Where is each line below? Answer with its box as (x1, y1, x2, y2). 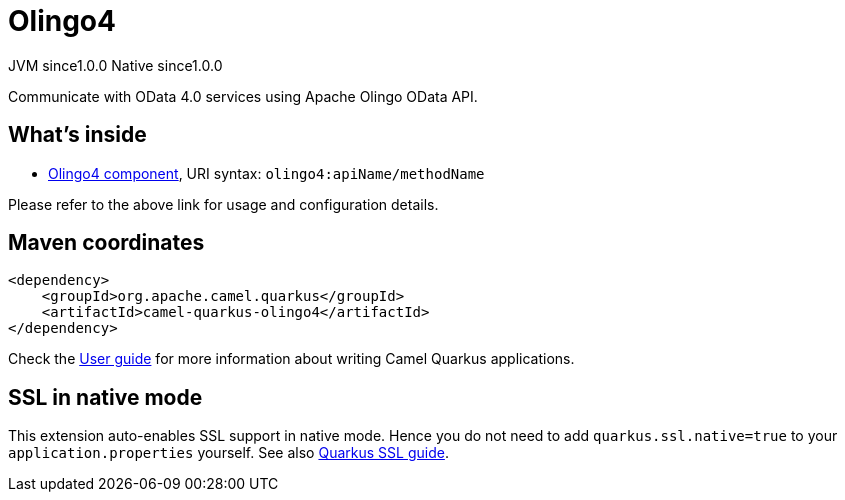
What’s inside (8, 122, 147, 148)
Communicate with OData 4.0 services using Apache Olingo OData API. (8, 87, 478, 105)
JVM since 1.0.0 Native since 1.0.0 (8, 56, 223, 74)
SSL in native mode (8, 384, 203, 410)
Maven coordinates (8, 230, 205, 256)
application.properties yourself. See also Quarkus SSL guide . (8, 444, 449, 462)
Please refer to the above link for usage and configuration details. (8, 195, 439, 213)
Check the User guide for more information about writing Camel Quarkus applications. (8, 350, 575, 368)
